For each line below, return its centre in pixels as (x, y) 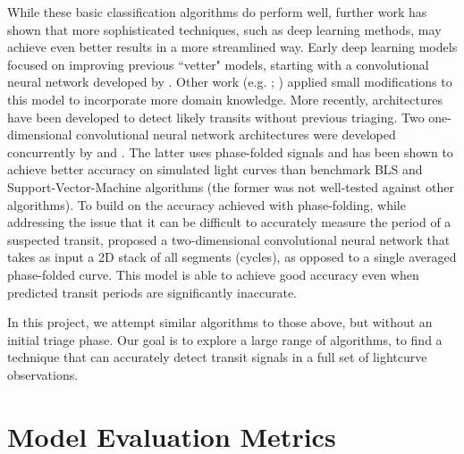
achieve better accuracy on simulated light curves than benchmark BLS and (215, 169)
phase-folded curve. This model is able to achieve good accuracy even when (213, 274)
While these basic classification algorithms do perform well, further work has (217, 12)
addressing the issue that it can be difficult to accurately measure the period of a (229, 222)
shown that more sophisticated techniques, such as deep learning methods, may (224, 29)
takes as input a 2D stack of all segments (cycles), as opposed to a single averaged (232, 257)
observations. (43, 374)
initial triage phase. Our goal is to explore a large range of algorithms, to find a (225, 339)
